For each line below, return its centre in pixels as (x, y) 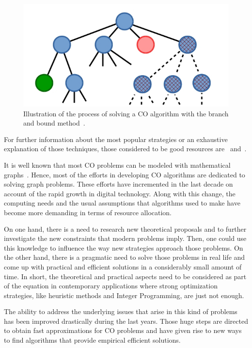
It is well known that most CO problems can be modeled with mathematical (117, 165)
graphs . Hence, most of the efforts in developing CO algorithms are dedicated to (125, 174)
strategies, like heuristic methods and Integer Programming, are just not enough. (124, 295)
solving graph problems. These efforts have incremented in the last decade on (118, 184)
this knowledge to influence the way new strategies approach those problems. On (124, 247)
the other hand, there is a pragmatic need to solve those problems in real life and (125, 257)
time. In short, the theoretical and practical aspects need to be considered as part (125, 276)
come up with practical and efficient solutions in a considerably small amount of (123, 266)
